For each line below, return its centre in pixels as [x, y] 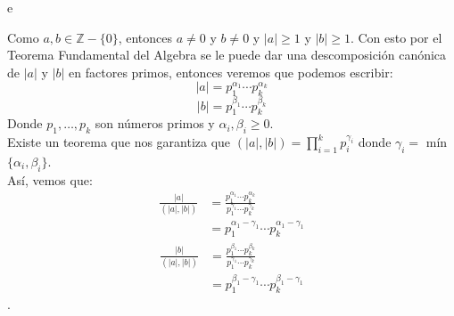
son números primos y [155, 123]
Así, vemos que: [50, 179]
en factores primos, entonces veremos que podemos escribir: [231, 72]
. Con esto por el [396, 37]
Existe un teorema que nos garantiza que [119, 142]
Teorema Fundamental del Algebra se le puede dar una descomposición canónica [227, 55]
